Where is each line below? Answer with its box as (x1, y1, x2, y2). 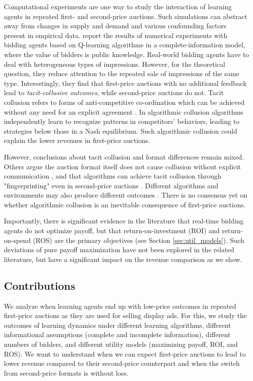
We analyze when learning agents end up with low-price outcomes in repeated (4, 301, 236, 311)
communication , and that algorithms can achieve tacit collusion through (4, 171, 221, 181)
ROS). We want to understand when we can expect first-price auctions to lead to (4, 348, 246, 359)
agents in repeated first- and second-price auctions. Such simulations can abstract (4, 11, 248, 21)
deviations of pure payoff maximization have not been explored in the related (4, 244, 234, 255)
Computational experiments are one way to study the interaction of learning (4, 1, 232, 11)
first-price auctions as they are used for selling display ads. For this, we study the (4, 310, 247, 321)
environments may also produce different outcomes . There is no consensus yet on (4, 190, 248, 200)
